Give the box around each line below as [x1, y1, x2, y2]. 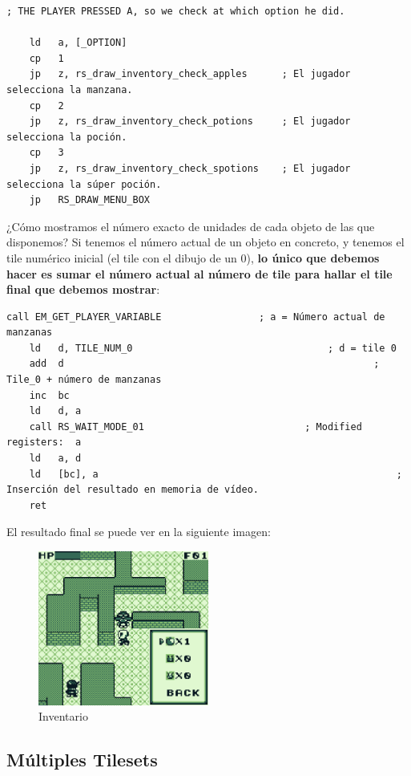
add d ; [29, 358, 380, 370]
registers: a [6, 437, 82, 449]
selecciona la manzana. [6, 83, 133, 95]
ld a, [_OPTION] [29, 37, 127, 49]
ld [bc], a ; [29, 468, 402, 480]
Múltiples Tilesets [6, 747, 158, 772]
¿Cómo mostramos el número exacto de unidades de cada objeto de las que [6, 217, 375, 234]
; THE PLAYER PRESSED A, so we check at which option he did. [6, 6, 345, 17]
